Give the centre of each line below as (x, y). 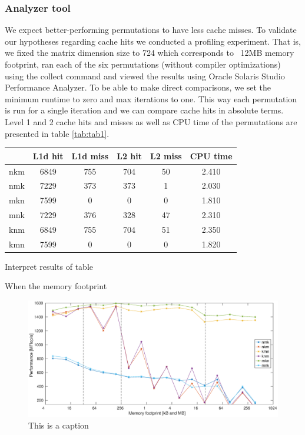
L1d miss (90, 155)
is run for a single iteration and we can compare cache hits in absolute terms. (144, 110)
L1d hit (48, 155)
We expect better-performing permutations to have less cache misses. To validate (151, 30)
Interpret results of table (49, 266)
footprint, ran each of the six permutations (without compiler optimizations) (143, 64)
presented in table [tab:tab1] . (57, 133)
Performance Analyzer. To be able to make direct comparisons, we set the (138, 87)
